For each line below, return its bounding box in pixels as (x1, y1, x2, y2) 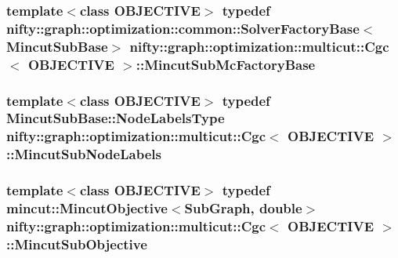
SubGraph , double (184, 198, 302, 218)
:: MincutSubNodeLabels (6, 144, 161, 164)
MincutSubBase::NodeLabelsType (6, 108, 225, 128)
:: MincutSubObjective (6, 234, 147, 253)
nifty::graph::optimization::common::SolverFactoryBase (6, 18, 360, 38)
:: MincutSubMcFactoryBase (136, 54, 316, 74)
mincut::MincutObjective (6, 198, 168, 218)
